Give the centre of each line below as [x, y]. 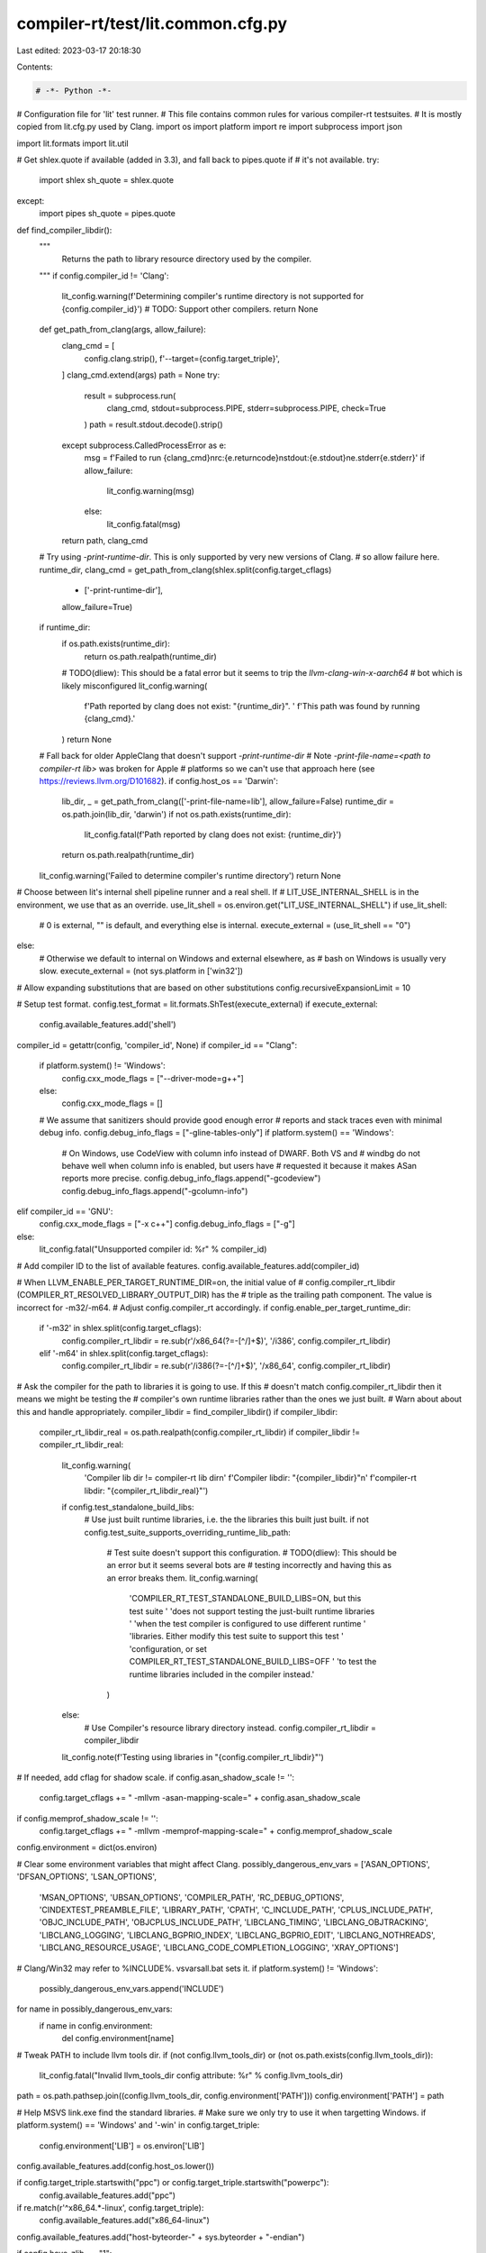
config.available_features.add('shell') [108, 1025]
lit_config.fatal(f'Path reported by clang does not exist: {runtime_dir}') [213, 835]
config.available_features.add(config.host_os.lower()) [116, 2166]
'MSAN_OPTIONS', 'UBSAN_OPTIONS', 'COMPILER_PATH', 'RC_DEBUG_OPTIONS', [192, 1897]
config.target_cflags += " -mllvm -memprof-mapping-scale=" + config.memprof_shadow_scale [216, 1831]
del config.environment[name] [118, 2039]
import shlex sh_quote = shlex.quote [107, 180]
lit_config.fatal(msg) [144, 524]
